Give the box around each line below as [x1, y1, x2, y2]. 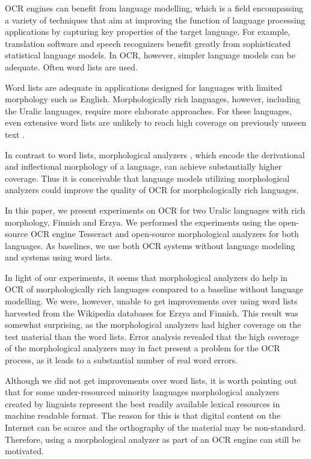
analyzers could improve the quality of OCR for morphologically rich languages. [5, 183, 299, 196]
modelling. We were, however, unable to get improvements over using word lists [5, 295, 298, 307]
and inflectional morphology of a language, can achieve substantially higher [5, 160, 282, 173]
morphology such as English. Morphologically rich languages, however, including [5, 93, 301, 105]
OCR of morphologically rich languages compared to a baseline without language [5, 283, 304, 295]
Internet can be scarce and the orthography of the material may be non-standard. [5, 421, 306, 433]
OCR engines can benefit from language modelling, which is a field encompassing [5, 2, 303, 14]
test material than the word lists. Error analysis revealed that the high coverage [5, 330, 299, 342]
